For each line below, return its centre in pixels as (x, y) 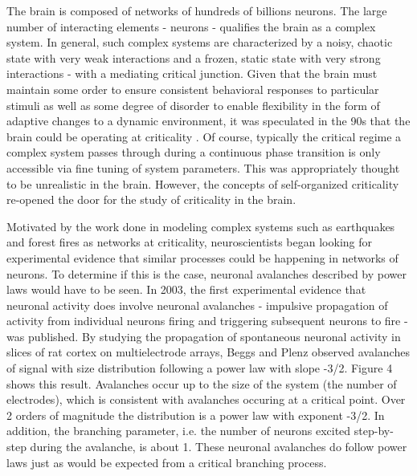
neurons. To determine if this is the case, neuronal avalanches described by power (207, 273)
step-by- (374, 431)
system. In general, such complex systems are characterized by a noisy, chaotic (200, 42)
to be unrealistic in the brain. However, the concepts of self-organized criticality (203, 183)
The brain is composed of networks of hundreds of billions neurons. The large (197, 10)
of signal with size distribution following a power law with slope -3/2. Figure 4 (200, 368)
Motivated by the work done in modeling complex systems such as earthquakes (201, 226)
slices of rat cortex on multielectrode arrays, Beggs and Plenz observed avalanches (208, 352)
